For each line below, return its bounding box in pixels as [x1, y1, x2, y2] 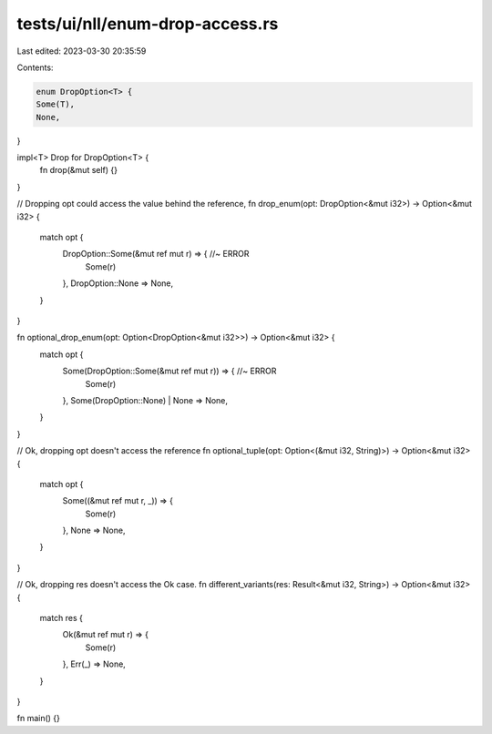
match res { [39, 613, 84, 624]
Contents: [16, 62, 54, 73]
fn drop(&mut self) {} [39, 165, 118, 176]
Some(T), [36, 99, 76, 109]
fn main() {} [16, 713, 61, 724]
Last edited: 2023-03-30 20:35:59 [16, 46, 147, 56]
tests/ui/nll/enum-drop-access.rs [16, 14, 279, 34]
